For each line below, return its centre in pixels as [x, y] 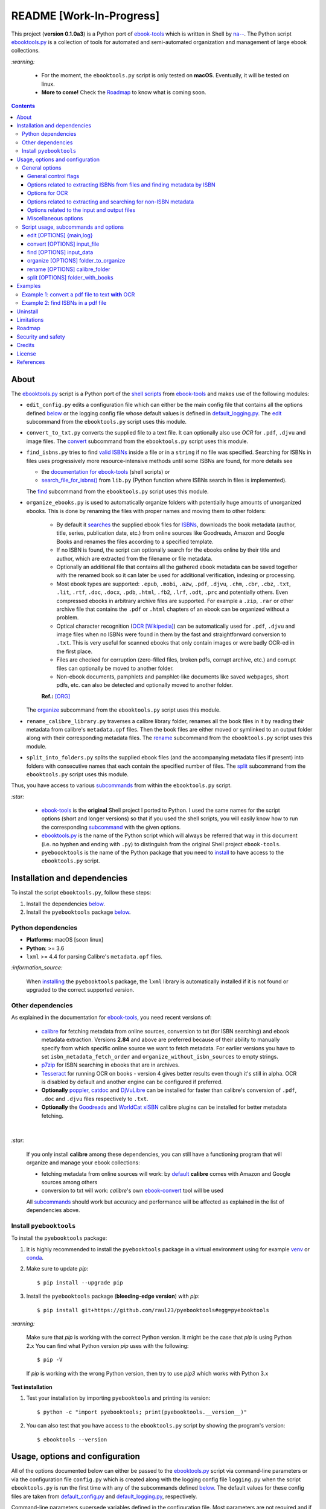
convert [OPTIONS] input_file [63, 244]
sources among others [69, 1182]
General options [42, 168]
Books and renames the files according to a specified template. [135, 541]
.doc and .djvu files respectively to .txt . [95, 1099]
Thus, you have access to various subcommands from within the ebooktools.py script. [121, 785]
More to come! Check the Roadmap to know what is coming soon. [124, 92]
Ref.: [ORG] [56, 696]
